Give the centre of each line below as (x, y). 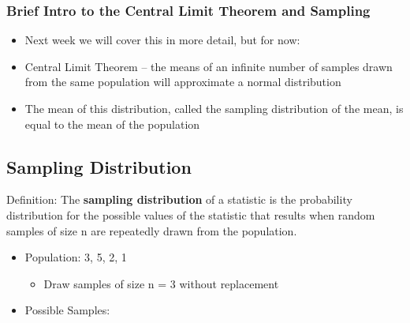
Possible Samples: (67, 310)
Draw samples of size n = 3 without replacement (161, 283)
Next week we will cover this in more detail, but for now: (162, 40)
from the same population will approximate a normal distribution (183, 82)
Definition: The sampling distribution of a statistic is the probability (179, 199)
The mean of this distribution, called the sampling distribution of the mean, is (214, 108)
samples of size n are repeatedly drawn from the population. (152, 230)
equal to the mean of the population (112, 124)
